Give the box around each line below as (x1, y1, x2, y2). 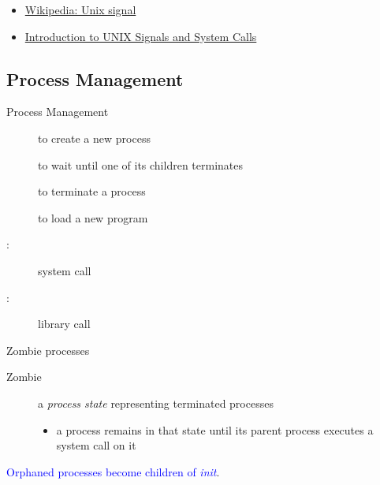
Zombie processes (6, 341, 90, 358)
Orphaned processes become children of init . (6, 463, 220, 479)
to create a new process (38, 129, 151, 146)
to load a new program (38, 209, 148, 226)
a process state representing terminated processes (38, 394, 274, 411)
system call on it (56, 437, 136, 453)
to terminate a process (38, 183, 146, 200)
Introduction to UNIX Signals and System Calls (24, 28, 257, 44)
